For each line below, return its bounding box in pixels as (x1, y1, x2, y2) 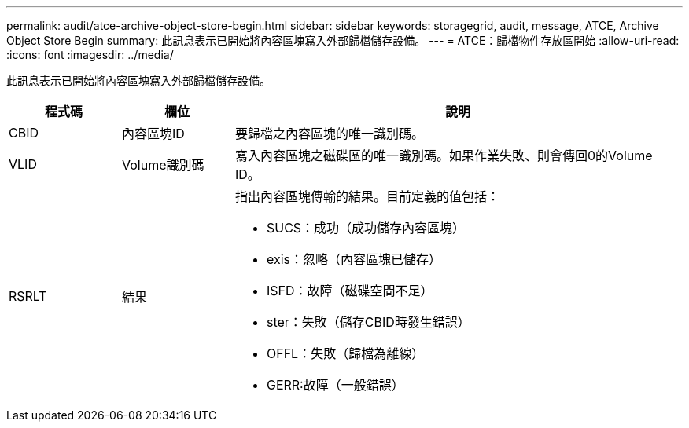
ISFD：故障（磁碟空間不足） (266, 283, 433, 298)
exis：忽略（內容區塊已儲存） (266, 251, 441, 267)
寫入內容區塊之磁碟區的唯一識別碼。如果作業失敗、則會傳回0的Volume (234, 148, 653, 163)
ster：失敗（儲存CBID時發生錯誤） (266, 314, 470, 330)
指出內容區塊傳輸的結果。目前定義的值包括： (234, 188, 499, 204)
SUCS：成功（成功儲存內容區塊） (266, 220, 466, 236)
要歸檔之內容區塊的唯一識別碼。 (234, 126, 424, 141)
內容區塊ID (121, 126, 185, 141)
